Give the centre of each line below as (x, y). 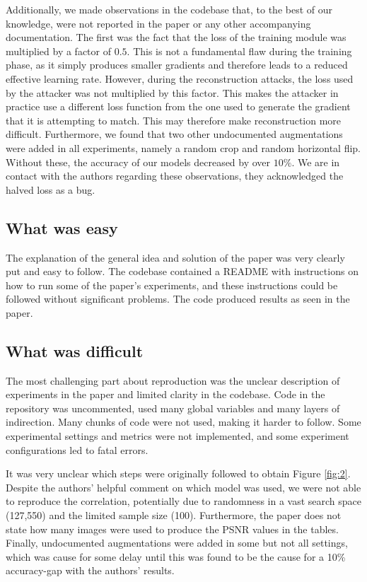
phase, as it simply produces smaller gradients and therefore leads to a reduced (177, 65)
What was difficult (75, 350)
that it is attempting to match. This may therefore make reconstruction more (174, 120)
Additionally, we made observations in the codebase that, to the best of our (169, 9)
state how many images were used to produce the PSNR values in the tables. (172, 529)
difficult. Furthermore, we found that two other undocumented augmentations (174, 134)
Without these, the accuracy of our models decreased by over (138, 162)
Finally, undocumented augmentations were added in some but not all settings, (177, 543)
